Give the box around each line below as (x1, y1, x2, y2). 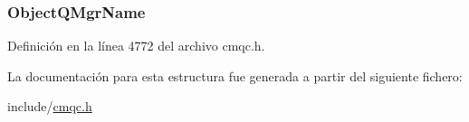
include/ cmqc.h (7, 97, 92, 116)
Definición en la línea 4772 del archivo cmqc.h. (7, 36, 265, 55)
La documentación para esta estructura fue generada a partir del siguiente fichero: (7, 66, 463, 85)
